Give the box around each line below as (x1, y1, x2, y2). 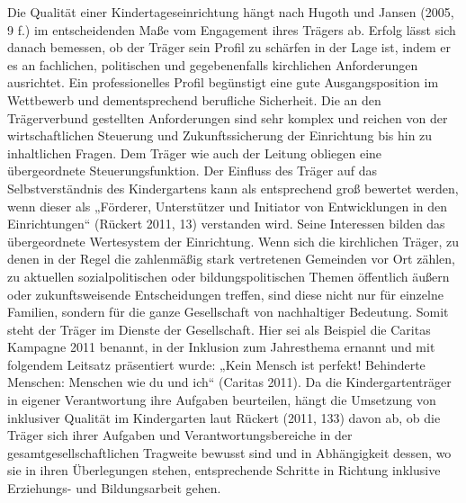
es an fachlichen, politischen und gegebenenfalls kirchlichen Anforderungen (7, 55, 418, 74)
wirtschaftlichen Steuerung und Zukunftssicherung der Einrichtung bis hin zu (7, 126, 433, 145)
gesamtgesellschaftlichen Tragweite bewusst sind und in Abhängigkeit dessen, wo (7, 443, 452, 462)
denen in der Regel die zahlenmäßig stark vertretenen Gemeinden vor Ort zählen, (7, 249, 455, 268)
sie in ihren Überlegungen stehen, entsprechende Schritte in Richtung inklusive (7, 461, 441, 480)
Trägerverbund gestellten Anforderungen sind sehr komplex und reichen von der (7, 108, 448, 127)
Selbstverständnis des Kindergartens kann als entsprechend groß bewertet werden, (7, 178, 459, 197)
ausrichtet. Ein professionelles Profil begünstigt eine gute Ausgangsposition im (7, 73, 439, 92)
